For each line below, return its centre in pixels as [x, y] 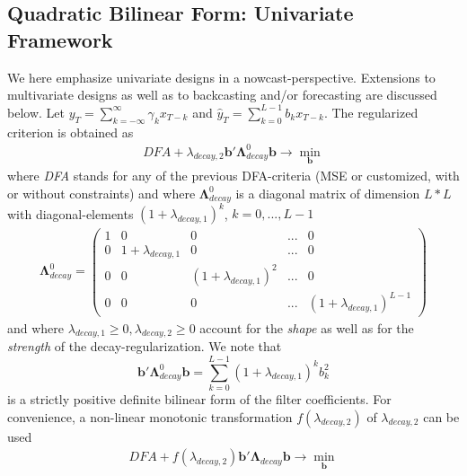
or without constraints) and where [101, 193]
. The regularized [371, 112]
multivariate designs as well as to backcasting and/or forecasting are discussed [222, 95]
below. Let [36, 112]
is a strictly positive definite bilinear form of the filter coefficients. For [199, 399]
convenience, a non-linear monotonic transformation [150, 416]
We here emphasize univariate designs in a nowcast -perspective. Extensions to [221, 77]
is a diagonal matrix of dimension [328, 193]
